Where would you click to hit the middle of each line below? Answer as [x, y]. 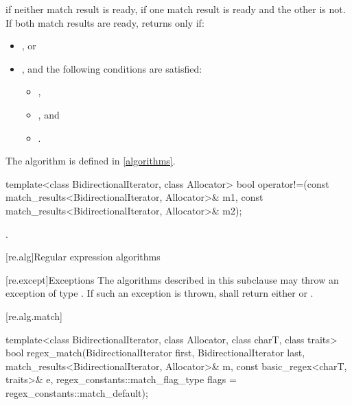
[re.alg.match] [34, 316]
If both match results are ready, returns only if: [105, 22]
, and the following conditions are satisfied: [112, 68]
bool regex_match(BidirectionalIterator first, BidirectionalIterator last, [155, 353]
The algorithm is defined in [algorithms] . [91, 161]
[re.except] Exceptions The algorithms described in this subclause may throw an [172, 279]
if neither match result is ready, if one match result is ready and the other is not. [176, 9]
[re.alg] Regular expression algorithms [83, 257]
